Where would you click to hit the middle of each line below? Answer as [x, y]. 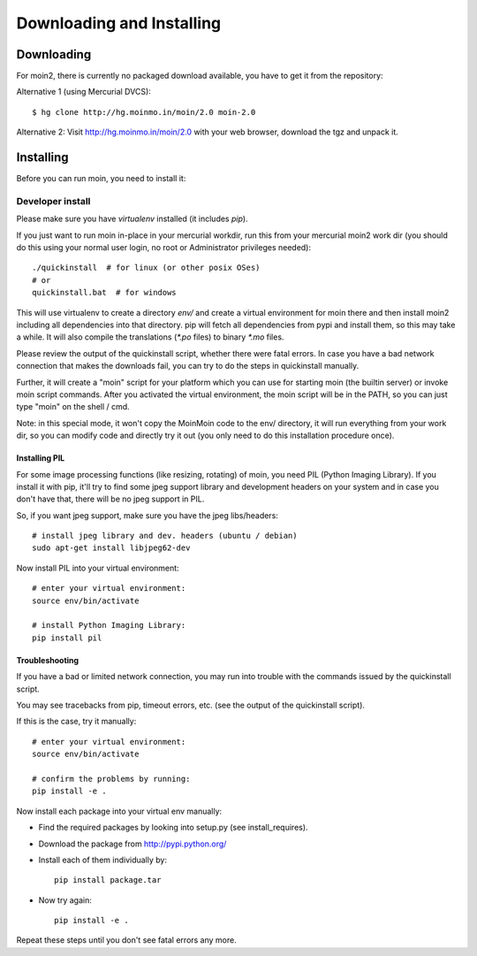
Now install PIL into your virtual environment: [98, 568]
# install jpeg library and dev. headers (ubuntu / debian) [165, 536]
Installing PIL [41, 458]
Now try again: [65, 900]
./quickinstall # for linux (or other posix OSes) [146, 268]
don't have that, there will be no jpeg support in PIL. [110, 499]
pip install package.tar [108, 880]
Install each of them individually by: [103, 860]
